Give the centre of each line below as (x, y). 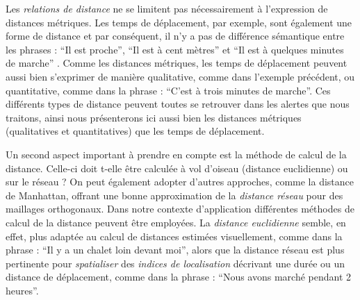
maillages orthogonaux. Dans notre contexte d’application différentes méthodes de (180, 209)
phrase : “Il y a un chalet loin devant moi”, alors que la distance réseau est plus (175, 250)
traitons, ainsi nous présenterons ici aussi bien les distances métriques (154, 117)
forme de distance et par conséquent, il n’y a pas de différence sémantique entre (175, 36)
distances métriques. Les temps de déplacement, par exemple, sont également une (179, 22)
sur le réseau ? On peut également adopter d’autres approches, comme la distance (180, 182)
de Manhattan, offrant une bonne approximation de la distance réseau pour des (174, 195)
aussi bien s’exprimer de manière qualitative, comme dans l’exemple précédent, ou (180, 76)
